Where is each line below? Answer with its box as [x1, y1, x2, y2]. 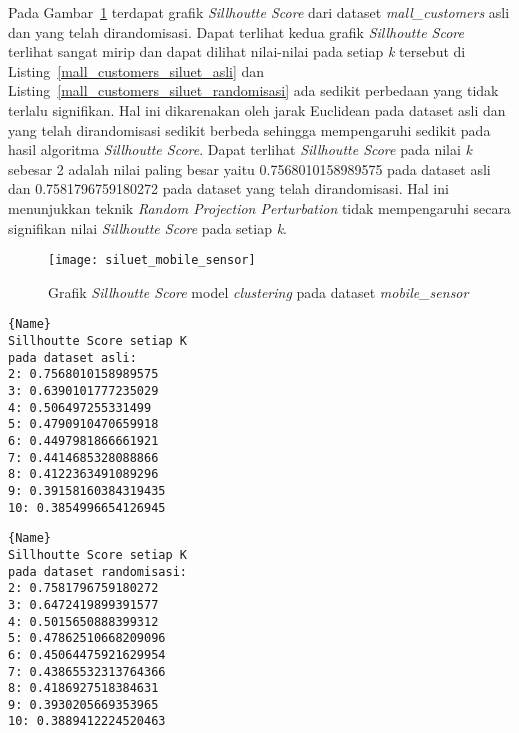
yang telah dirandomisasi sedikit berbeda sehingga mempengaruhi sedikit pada [8, 119, 491, 140]
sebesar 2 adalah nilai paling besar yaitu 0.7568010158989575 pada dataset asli [8, 158, 491, 179]
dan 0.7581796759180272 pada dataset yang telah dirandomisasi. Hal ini [8, 178, 449, 199]
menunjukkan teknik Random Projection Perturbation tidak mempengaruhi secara [8, 197, 511, 218]
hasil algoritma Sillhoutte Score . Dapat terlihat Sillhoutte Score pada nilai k [8, 139, 472, 160]
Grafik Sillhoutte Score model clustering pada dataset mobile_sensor [48, 281, 469, 302]
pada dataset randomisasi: [8, 564, 187, 579]
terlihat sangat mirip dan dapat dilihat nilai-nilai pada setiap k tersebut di [8, 41, 466, 62]
